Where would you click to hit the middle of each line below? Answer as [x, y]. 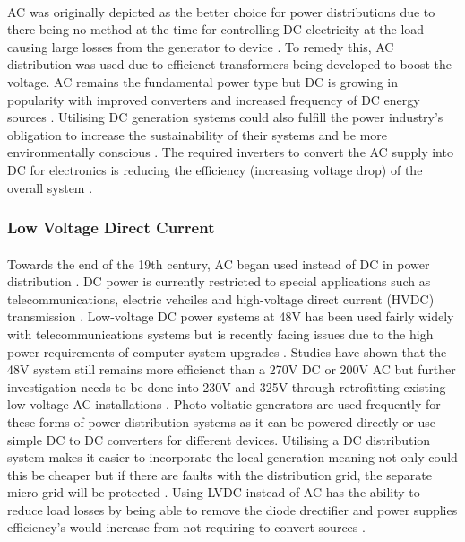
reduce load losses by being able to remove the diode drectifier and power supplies [232, 509]
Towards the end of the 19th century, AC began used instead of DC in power [219, 263]
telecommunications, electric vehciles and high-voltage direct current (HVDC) [221, 298]
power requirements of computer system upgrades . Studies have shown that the [227, 351]
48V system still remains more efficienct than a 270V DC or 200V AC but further [232, 369]
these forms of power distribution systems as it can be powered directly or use [221, 421]
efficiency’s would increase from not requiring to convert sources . [186, 527]
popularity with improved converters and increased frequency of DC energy [214, 99]
